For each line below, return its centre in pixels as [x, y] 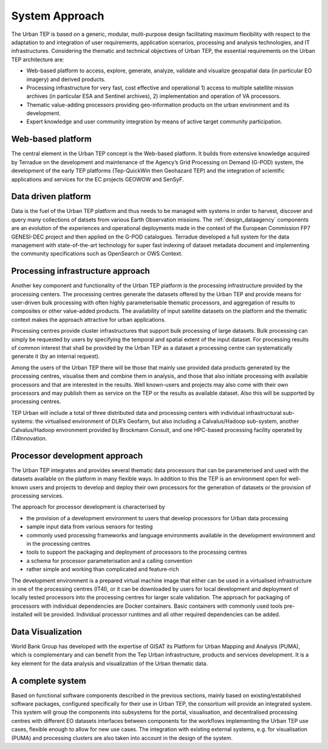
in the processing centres [58, 543]
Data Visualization [46, 632]
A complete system [49, 681]
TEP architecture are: [38, 59]
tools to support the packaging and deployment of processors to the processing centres [137, 552]
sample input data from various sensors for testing [90, 527]
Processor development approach [77, 455]
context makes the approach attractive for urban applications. [89, 319]
